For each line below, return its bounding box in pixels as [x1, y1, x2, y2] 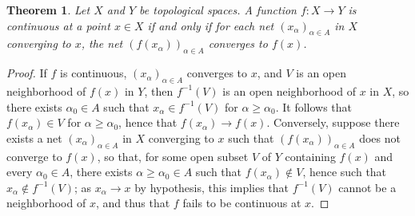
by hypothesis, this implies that [134, 179, 289, 195]
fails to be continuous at [182, 194, 301, 211]
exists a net [6, 129, 62, 146]
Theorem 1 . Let [6, 2, 90, 18]
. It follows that [275, 98, 353, 115]
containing [285, 147, 336, 164]
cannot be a [338, 179, 397, 195]
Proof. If [6, 65, 47, 81]
